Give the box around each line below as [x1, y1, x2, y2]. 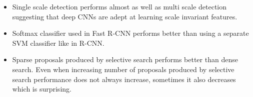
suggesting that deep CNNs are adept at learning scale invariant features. [12, 11, 237, 21]
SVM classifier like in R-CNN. [12, 37, 104, 48]
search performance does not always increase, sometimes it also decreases [12, 74, 236, 84]
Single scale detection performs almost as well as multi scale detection [12, 1, 227, 11]
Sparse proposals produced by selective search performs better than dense [12, 54, 238, 65]
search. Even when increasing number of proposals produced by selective [12, 64, 234, 74]
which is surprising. [12, 84, 71, 94]
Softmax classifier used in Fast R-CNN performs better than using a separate [12, 28, 249, 38]
